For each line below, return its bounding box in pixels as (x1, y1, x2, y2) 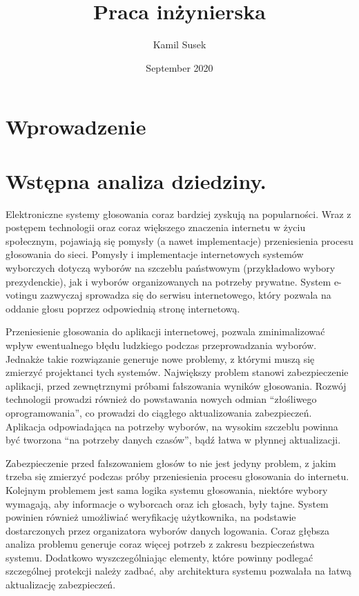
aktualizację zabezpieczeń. (6, 577, 116, 592)
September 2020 (146, 60, 213, 74)
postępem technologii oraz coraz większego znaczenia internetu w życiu (6, 220, 306, 235)
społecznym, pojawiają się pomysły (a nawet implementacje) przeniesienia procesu (6, 233, 353, 248)
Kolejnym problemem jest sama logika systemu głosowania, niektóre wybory (6, 482, 328, 497)
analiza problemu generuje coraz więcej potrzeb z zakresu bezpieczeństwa (6, 537, 315, 551)
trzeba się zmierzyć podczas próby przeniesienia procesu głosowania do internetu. (6, 469, 349, 484)
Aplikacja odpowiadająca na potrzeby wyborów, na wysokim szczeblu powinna (6, 419, 338, 433)
